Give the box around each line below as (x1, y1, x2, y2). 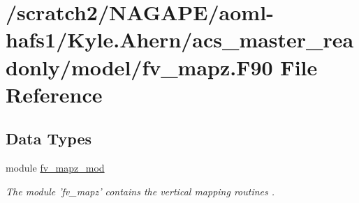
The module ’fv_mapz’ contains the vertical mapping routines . (6, 183, 275, 198)
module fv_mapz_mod (6, 160, 105, 175)
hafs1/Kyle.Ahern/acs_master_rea (6, 25, 354, 54)
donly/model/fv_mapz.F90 (6, 52, 273, 81)
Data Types (6, 128, 91, 149)
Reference (6, 80, 103, 108)
